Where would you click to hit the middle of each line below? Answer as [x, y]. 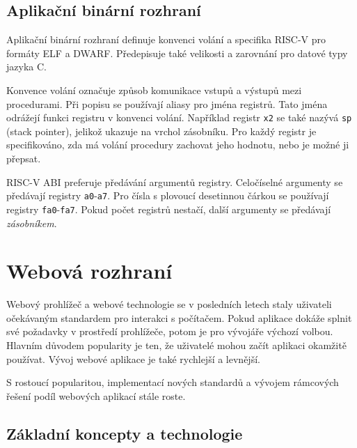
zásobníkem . [32, 223]
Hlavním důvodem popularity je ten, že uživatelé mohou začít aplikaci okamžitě [176, 345]
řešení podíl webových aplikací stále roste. [96, 395]
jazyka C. [26, 67]
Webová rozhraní [89, 271]
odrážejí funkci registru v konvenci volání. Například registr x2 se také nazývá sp [179, 117]
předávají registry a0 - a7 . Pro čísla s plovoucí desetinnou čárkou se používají [168, 195]
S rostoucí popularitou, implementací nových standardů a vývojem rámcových [173, 382]
